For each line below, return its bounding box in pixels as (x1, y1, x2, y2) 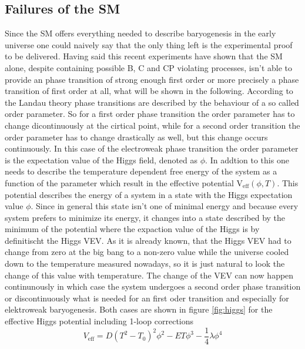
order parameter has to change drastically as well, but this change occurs (5, 130, 268, 143)
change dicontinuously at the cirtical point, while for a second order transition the (5, 119, 300, 131)
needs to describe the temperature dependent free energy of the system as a (5, 165, 277, 177)
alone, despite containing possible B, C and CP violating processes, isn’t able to (5, 61, 293, 73)
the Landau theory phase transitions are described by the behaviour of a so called (5, 96, 299, 108)
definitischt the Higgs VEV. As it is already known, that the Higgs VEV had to (5, 234, 291, 246)
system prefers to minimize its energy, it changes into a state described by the (5, 211, 286, 223)
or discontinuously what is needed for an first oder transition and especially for (5, 291, 289, 304)
